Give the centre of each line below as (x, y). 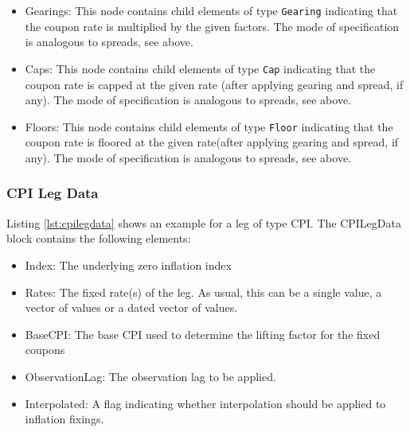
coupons (45, 350)
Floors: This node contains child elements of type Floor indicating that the (209, 126)
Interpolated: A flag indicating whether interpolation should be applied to (205, 403)
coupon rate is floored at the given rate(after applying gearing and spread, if (212, 142)
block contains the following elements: (99, 238)
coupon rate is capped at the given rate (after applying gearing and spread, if (214, 84)
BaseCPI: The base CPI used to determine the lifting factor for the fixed (203, 334)
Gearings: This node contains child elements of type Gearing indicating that (211, 10)
